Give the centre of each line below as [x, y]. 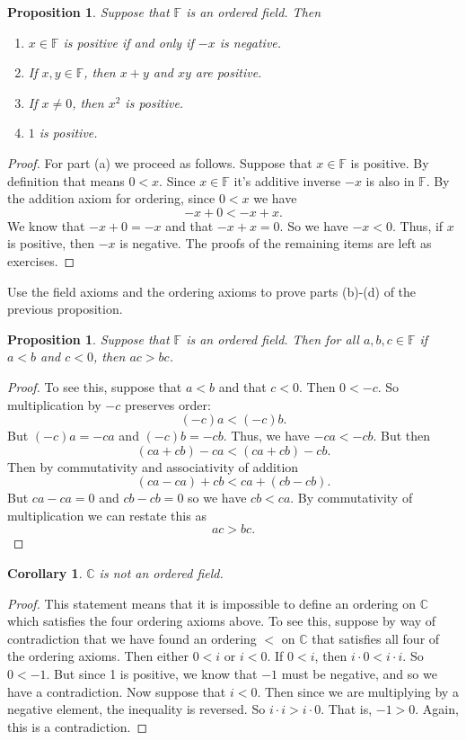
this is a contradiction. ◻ [78, 726]
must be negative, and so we [359, 674]
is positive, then [51, 243]
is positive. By [390, 162]
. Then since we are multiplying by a [358, 691]
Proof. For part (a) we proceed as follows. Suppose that [160, 162]
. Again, [437, 709]
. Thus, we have [266, 436]
